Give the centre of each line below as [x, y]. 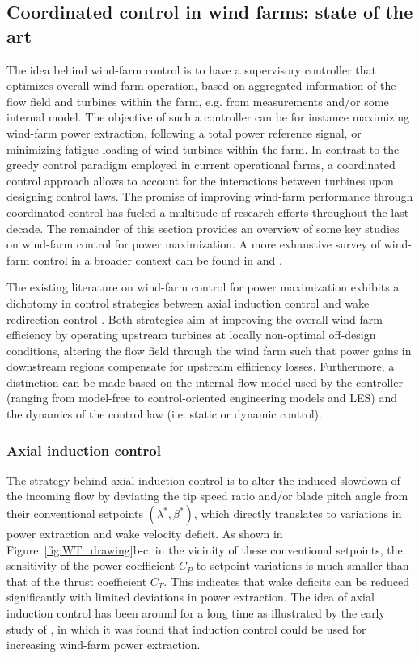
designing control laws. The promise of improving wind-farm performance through [210, 196]
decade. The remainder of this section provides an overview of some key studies [203, 228]
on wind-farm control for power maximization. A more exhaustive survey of [193, 244]
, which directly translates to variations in [298, 514]
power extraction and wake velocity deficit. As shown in [145, 534]
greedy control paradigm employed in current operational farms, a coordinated [201, 165]
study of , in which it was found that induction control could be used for [186, 628]
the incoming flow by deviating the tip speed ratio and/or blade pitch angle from [207, 496]
